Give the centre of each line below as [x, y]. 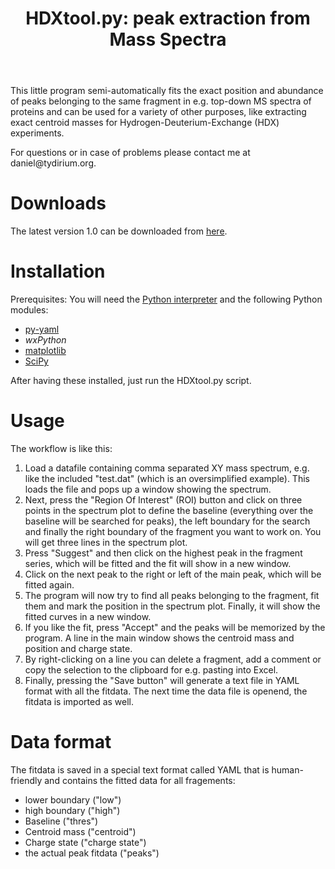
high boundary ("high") [72, 810]
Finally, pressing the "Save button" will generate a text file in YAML [162, 680]
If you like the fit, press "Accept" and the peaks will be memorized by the [175, 627]
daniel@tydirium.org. [53, 163]
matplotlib [45, 351]
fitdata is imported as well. [79, 701]
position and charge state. [78, 648]
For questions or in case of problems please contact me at [130, 153]
